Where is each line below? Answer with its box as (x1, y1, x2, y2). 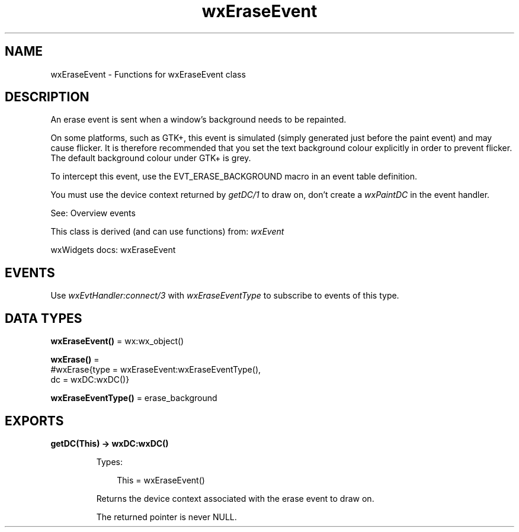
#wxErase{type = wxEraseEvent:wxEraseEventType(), (50, 364, 261, 375)
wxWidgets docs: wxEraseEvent (50, 245, 176, 255)
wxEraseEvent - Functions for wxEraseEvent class (50, 69, 246, 79)
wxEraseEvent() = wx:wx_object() (50, 336, 184, 347)
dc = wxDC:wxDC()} (50, 374, 130, 385)
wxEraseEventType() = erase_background (50, 393, 217, 403)
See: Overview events (50, 208, 136, 219)
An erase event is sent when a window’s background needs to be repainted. (50, 114, 347, 125)
